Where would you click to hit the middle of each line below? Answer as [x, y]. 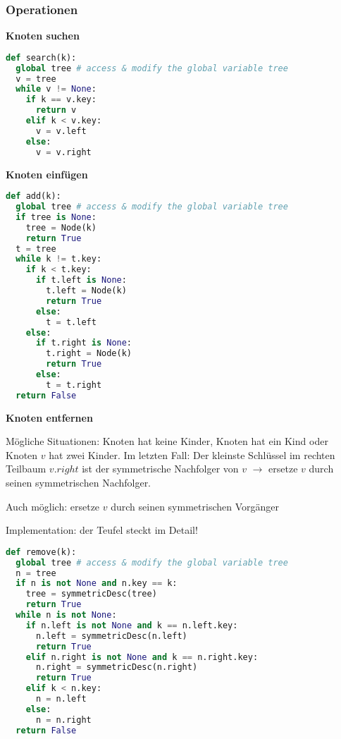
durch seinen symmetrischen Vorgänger [195, 506]
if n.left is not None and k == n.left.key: [132, 625]
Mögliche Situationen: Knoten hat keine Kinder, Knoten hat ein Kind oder [167, 441]
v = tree [36, 79]
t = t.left [71, 322]
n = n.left [61, 699]
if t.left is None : [81, 280]
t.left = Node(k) [86, 291]
